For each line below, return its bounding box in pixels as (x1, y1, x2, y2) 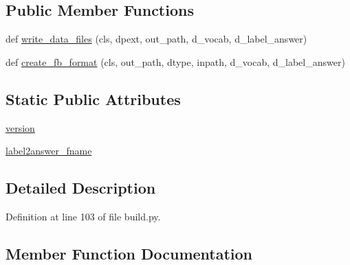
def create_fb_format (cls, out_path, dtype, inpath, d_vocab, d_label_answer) (6, 54, 345, 69)
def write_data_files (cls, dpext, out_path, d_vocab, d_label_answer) (6, 32, 307, 46)
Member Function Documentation (6, 242, 253, 264)
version (6, 120, 35, 135)
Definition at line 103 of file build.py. (6, 209, 161, 223)
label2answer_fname (6, 143, 92, 158)
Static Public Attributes (6, 88, 181, 109)
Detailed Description (6, 177, 156, 198)
